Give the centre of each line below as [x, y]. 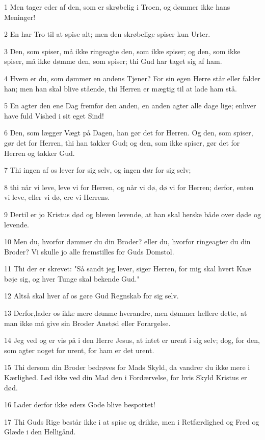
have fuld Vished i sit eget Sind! [54, 115]
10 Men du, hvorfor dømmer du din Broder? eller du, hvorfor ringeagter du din [127, 241]
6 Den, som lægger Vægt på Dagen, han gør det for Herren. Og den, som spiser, [129, 133]
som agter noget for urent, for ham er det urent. [79, 350]
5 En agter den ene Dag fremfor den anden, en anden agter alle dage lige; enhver [130, 106]
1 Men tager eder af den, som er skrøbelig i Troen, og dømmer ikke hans [117, 7]
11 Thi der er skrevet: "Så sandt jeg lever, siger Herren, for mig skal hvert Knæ [128, 269]
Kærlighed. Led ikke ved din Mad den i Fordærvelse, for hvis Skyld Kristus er [126, 377]
